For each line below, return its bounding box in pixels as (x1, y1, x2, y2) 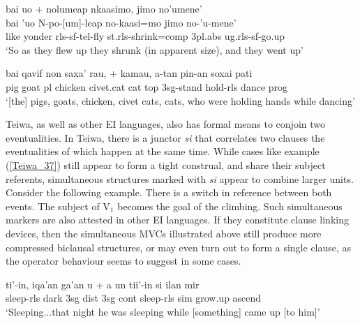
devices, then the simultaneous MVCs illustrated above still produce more (6, 226, 322, 240)
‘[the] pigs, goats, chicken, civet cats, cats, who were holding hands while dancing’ (6, 93, 355, 108)
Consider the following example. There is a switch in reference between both (6, 185, 332, 200)
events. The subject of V (6, 198, 110, 213)
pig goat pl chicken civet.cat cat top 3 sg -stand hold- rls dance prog (6, 79, 288, 94)
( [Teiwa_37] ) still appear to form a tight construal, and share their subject (6, 157, 326, 172)
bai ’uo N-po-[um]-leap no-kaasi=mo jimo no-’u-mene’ (6, 15, 237, 29)
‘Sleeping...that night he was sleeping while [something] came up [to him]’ (6, 304, 320, 318)
